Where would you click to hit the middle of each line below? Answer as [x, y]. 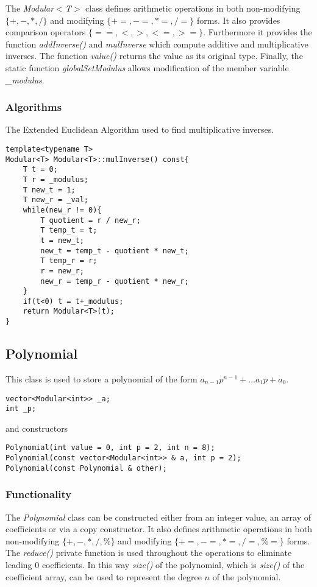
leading [19, 565]
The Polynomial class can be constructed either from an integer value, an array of [158, 517]
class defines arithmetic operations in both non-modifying [193, 8]
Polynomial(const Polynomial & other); [86, 468]
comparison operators [46, 32]
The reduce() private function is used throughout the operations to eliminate [149, 553]
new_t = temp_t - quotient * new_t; [115, 251]
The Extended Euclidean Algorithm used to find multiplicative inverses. [140, 129]
